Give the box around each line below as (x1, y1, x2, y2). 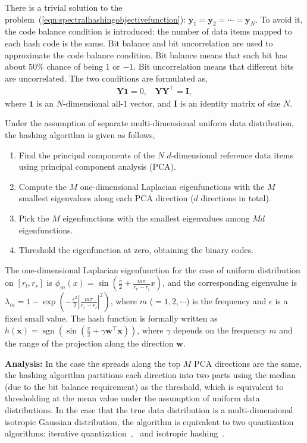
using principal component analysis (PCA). (18, 160, 176, 173)
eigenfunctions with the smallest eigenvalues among (62, 212, 250, 224)
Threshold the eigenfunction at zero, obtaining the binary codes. (18, 244, 254, 256)
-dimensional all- (62, 96, 124, 109)
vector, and (130, 96, 171, 109)
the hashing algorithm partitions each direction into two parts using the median (5, 369, 296, 381)
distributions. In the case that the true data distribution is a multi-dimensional (5, 403, 293, 416)
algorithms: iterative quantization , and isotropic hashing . (5, 427, 225, 439)
